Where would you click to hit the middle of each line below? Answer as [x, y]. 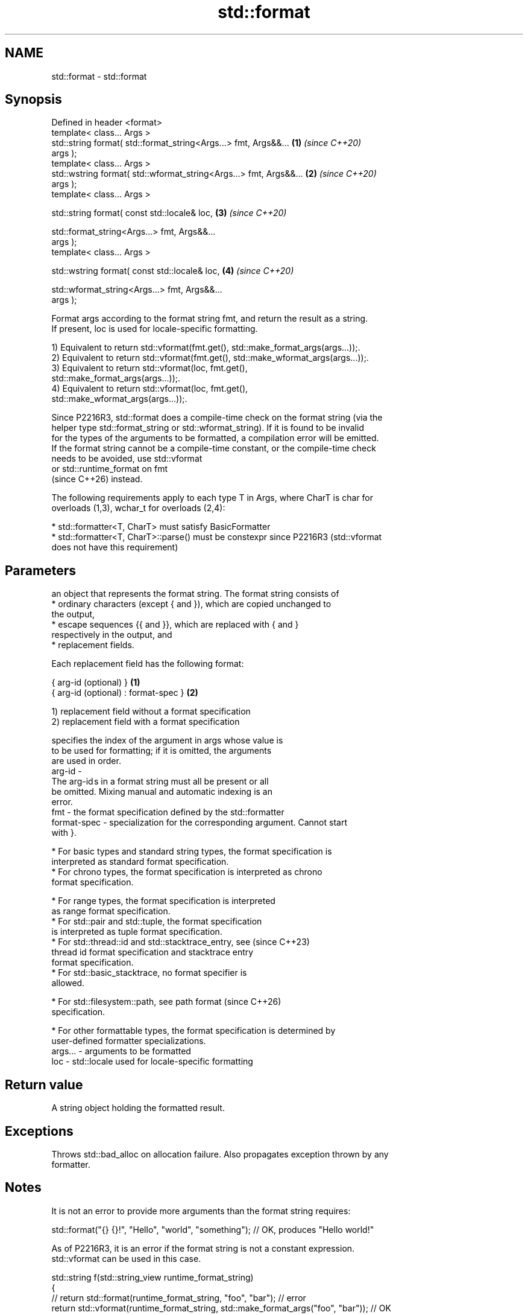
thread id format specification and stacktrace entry [152, 952]
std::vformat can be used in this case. [126, 1258]
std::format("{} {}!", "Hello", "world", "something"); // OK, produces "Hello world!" [213, 1229]
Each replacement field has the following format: [148, 664]
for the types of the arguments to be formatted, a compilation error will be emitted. [215, 438]
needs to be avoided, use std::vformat [127, 459]
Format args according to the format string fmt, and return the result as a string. [210, 319]
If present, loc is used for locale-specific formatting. [155, 329]
